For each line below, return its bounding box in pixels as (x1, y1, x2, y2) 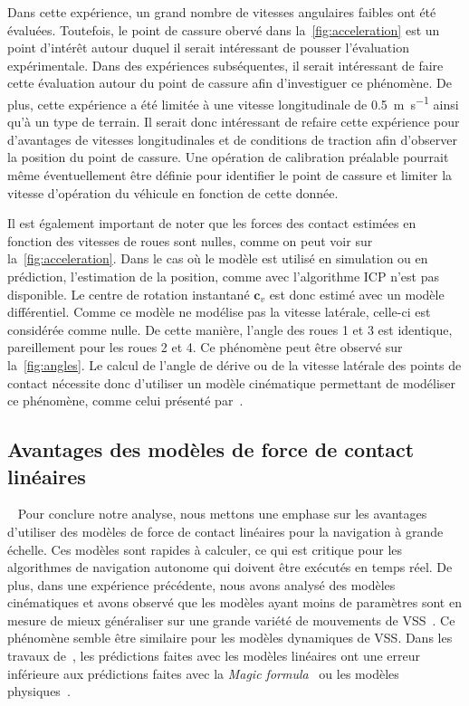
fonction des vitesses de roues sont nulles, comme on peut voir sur (7, 231, 373, 250)
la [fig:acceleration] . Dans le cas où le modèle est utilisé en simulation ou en (7, 249, 428, 268)
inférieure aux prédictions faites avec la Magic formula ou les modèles (7, 663, 399, 682)
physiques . (7, 682, 71, 701)
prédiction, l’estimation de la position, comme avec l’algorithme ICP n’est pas (7, 266, 439, 285)
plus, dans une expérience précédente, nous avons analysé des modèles (7, 575, 396, 594)
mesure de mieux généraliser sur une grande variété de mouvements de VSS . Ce (7, 610, 455, 629)
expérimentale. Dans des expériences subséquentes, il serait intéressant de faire (7, 55, 444, 74)
